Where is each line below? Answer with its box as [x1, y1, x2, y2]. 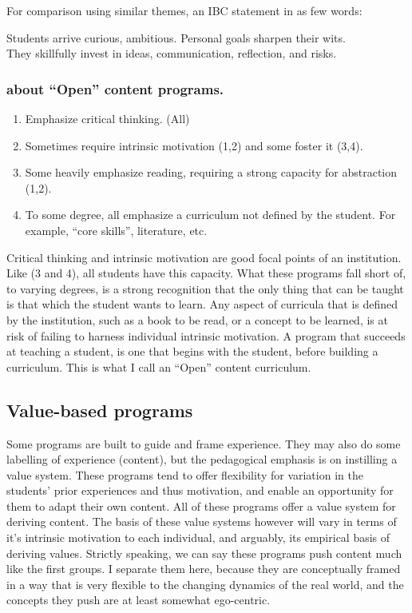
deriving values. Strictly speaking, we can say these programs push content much [6, 544, 402, 561]
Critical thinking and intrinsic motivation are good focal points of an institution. [6, 249, 402, 265]
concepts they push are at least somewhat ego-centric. [6, 591, 271, 608]
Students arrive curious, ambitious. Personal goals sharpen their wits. [6, 29, 346, 46]
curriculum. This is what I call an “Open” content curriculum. [6, 358, 311, 375]
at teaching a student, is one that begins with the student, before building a [6, 343, 378, 360]
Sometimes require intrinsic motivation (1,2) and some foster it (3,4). [25, 137, 363, 153]
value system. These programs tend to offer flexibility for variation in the [6, 466, 363, 483]
